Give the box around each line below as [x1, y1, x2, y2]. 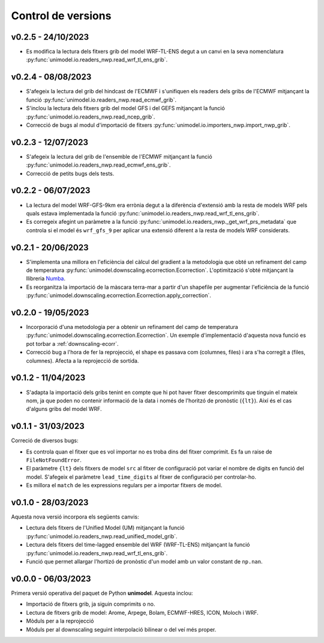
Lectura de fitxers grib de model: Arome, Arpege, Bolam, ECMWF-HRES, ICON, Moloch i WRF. [26, 609, 259, 616]
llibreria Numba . [26, 275, 66, 282]
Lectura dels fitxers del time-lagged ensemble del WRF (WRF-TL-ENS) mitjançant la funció [26, 541, 250, 549]
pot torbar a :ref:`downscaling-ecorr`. [26, 340, 119, 347]
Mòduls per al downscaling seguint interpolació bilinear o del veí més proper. [26, 626, 217, 633]
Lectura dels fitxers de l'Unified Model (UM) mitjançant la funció [26, 524, 185, 532]
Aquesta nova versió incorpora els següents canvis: [11, 513, 139, 520]
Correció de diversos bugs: [11, 437, 79, 445]
